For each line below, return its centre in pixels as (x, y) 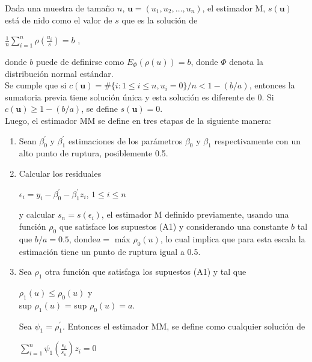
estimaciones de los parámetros (125, 140)
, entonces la (272, 85)
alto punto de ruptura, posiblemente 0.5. (93, 153)
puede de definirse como (80, 61)
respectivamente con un (258, 140)
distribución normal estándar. (59, 73)
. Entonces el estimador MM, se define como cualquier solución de (184, 326)
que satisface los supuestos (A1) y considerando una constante (174, 226)
